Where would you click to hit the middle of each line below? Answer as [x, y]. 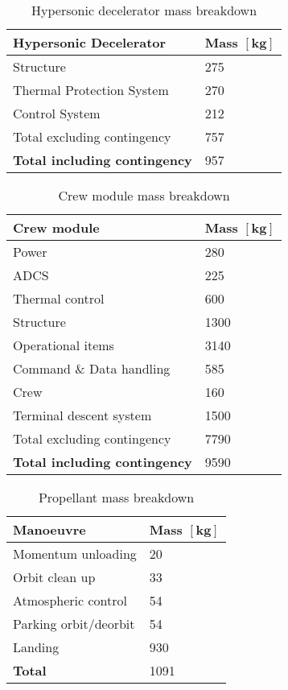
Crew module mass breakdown [144, 195]
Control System [57, 113]
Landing [36, 647]
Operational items [64, 345]
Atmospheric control [70, 600]
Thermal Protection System [91, 90]
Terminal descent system [82, 415]
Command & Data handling [92, 368]
